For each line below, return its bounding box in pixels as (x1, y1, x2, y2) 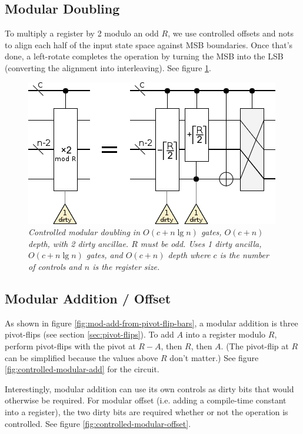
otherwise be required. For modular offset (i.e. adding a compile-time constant (5, 394, 287, 406)
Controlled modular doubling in (28, 226, 141, 238)
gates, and (86, 249, 123, 261)
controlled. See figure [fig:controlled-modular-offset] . (5, 417, 191, 429)
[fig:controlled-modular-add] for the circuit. (5, 363, 159, 375)
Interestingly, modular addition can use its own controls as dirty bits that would (5, 382, 294, 395)
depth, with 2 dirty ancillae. (28, 237, 129, 249)
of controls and (28, 260, 82, 272)
